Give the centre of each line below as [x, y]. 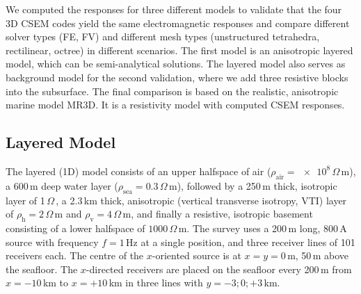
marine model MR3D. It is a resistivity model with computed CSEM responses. [175, 105]
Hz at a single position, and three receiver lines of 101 [241, 242]
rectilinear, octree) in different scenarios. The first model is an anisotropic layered [179, 50]
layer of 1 [25, 200]
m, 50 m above [318, 255]
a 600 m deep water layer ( [62, 185]
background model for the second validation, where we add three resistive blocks [177, 77]
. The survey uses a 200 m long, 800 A [267, 228]
